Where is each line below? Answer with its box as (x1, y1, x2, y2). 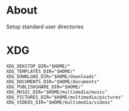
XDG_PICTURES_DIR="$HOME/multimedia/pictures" (6, 94, 124, 100)
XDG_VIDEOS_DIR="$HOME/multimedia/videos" (6, 99, 113, 105)
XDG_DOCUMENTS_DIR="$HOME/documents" (6, 79, 100, 84)
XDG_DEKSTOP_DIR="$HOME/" (6, 63, 70, 69)
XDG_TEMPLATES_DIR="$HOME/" (6, 68, 76, 74)
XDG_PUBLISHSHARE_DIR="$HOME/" (6, 84, 84, 90)
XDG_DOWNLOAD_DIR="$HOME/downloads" (6, 73, 97, 80)
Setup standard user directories (6, 23, 84, 30)
